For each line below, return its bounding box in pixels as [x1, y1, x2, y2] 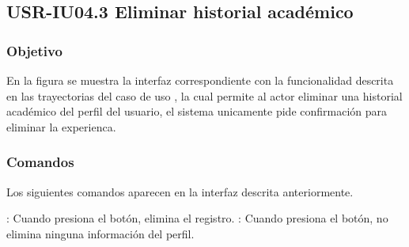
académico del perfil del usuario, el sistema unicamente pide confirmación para [6, 103, 388, 120]
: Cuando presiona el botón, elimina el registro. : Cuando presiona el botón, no [6, 210, 388, 226]
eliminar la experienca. [6, 118, 116, 135]
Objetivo [6, 40, 62, 60]
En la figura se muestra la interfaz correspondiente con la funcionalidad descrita [6, 72, 394, 88]
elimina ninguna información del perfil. [6, 225, 195, 241]
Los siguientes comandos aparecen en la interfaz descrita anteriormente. [6, 183, 354, 199]
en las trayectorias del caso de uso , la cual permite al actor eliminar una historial [6, 87, 403, 104]
